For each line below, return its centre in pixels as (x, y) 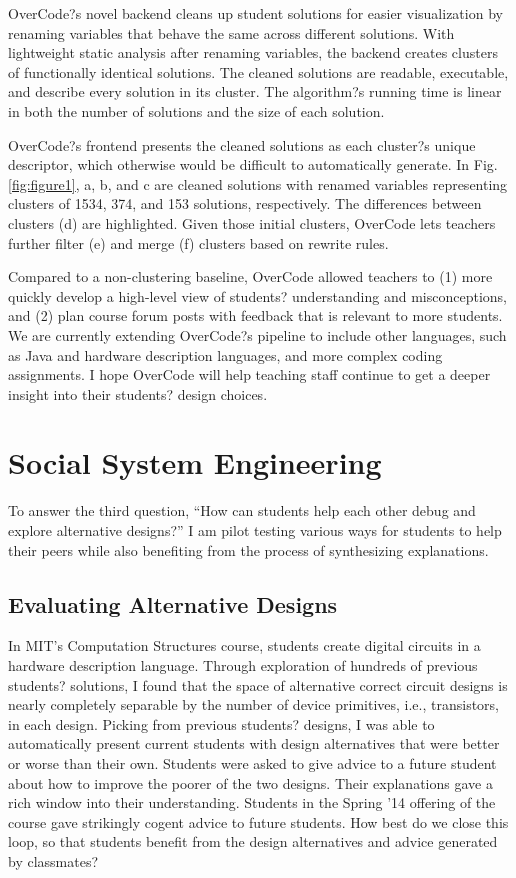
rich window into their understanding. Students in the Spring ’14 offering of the (252, 802)
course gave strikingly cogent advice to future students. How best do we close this (258, 821)
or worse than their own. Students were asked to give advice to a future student (252, 762)
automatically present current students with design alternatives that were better (254, 743)
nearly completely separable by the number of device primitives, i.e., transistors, (254, 704)
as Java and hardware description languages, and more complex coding (225, 354)
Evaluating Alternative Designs (173, 603)
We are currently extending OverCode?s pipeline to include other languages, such (257, 334)
